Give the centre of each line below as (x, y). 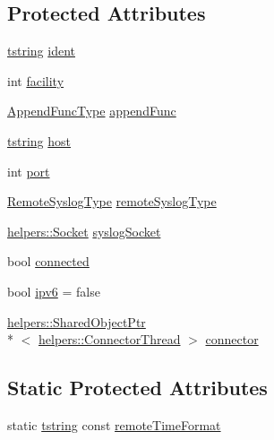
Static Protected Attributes (137, 388)
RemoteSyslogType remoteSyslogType (112, 201)
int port (29, 171)
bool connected (48, 261)
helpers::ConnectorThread (110, 339)
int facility (36, 80)
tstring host (39, 140)
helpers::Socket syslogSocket (84, 231)
